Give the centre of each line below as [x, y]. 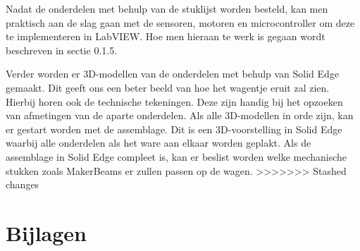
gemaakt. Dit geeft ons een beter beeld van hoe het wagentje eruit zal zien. [168, 87]
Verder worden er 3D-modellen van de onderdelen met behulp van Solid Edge [173, 74]
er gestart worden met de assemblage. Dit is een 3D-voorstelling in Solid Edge [174, 129]
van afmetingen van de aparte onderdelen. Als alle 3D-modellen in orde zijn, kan [180, 115]
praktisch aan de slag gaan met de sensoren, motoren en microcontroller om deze [180, 22]
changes [23, 184]
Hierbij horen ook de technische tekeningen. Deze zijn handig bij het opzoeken [174, 101]
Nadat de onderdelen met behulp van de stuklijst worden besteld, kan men [167, 8]
